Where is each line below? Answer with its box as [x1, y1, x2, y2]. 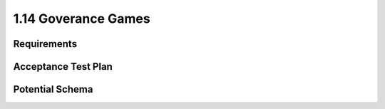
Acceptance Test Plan [13, 61, 113, 73]
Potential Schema [13, 83, 93, 95]
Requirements [13, 38, 78, 50]
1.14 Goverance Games [13, 11, 150, 26]
